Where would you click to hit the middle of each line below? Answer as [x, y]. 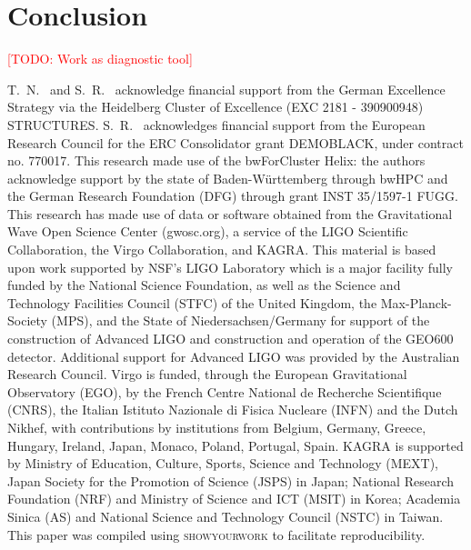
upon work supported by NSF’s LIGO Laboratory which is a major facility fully [230, 267]
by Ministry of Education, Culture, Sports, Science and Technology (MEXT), [223, 463]
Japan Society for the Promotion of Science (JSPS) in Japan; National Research [231, 480]
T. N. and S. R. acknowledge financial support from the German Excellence [226, 89]
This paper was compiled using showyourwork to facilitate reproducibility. [216, 534]
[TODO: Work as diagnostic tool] [100, 59]
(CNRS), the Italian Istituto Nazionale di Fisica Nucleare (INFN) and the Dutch [233, 410]
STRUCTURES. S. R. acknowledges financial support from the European [216, 124]
